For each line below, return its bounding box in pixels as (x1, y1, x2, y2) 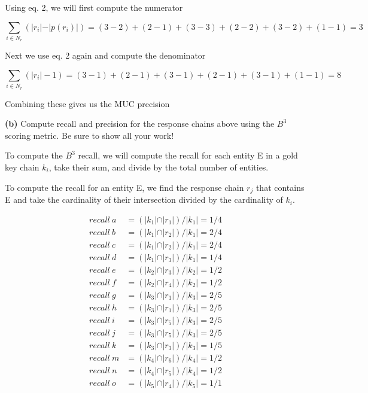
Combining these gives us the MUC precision (5, 97, 170, 109)
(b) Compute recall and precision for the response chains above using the (5, 117, 275, 130)
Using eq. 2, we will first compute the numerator (5, 1, 183, 13)
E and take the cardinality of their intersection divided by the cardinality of (5, 193, 283, 206)
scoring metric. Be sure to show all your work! (5, 129, 174, 141)
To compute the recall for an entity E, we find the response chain (5, 181, 244, 193)
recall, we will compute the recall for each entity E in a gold (78, 149, 298, 162)
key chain (5, 161, 39, 173)
